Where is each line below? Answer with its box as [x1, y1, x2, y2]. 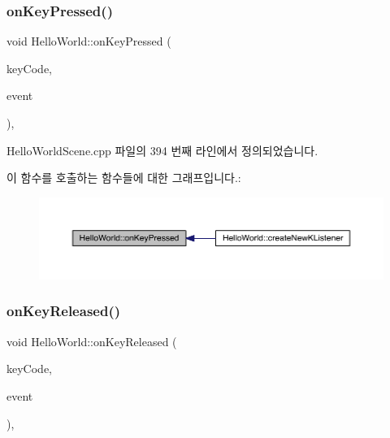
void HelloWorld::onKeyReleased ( [6, 332, 177, 349]
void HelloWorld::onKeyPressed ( [6, 33, 171, 50]
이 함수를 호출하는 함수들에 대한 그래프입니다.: [6, 169, 241, 186]
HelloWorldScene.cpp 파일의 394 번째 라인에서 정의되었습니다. [6, 141, 318, 158]
